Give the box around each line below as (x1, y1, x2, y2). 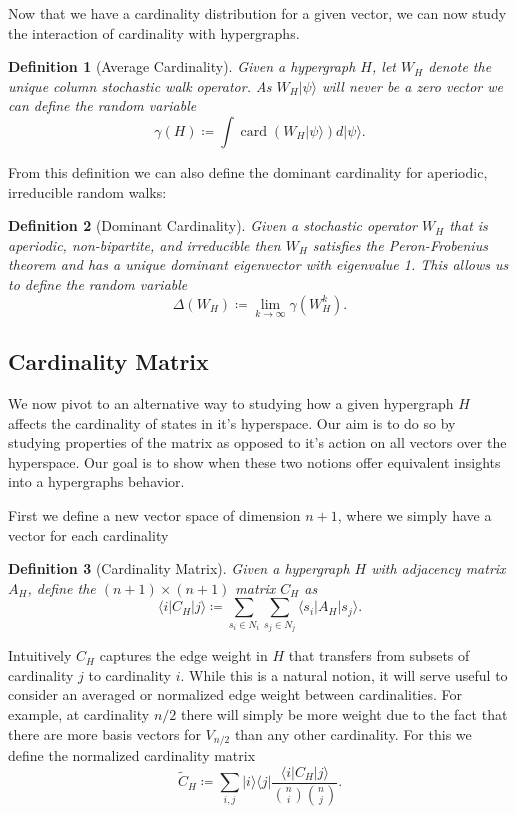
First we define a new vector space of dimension (8, 504, 301, 525)
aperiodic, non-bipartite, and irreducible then (8, 234, 281, 255)
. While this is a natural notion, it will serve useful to (180, 664, 508, 685)
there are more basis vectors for (8, 723, 201, 744)
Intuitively (8, 645, 72, 666)
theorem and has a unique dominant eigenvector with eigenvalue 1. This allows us (8, 254, 509, 275)
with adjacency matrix (371, 558, 506, 579)
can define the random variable (8, 95, 197, 116)
